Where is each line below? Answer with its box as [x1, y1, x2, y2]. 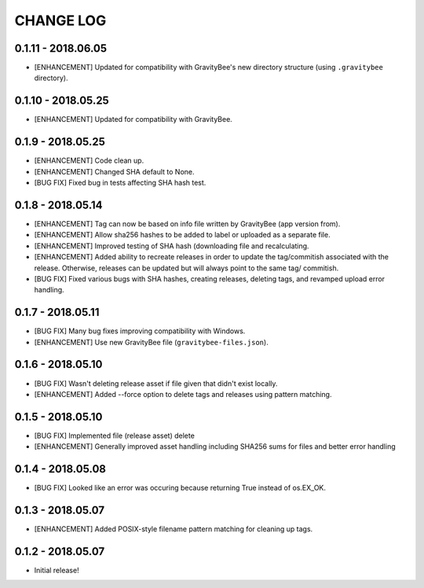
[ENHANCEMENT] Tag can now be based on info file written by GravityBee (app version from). [34, 219, 341, 228]
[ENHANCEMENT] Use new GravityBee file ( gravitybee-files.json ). [34, 337, 269, 347]
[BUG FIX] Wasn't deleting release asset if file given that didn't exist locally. [34, 378, 278, 388]
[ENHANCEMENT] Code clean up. [34, 156, 144, 165]
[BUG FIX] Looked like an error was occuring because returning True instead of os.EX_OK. [34, 483, 326, 493]
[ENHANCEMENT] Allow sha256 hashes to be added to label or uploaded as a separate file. [34, 230, 331, 240]
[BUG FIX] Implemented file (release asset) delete [34, 431, 196, 440]
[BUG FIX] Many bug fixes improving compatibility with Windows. [34, 326, 246, 336]
